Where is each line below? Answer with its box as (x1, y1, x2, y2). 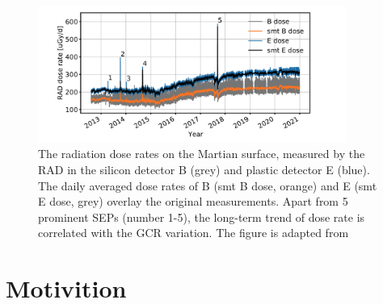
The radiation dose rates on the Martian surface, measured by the (38, 145, 365, 162)
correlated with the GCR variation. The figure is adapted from (38, 224, 349, 241)
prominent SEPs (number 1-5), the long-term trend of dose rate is (38, 208, 365, 225)
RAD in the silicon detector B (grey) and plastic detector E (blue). (38, 160, 370, 177)
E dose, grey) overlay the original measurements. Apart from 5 (38, 193, 348, 210)
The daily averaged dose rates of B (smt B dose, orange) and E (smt (38, 177, 377, 194)
